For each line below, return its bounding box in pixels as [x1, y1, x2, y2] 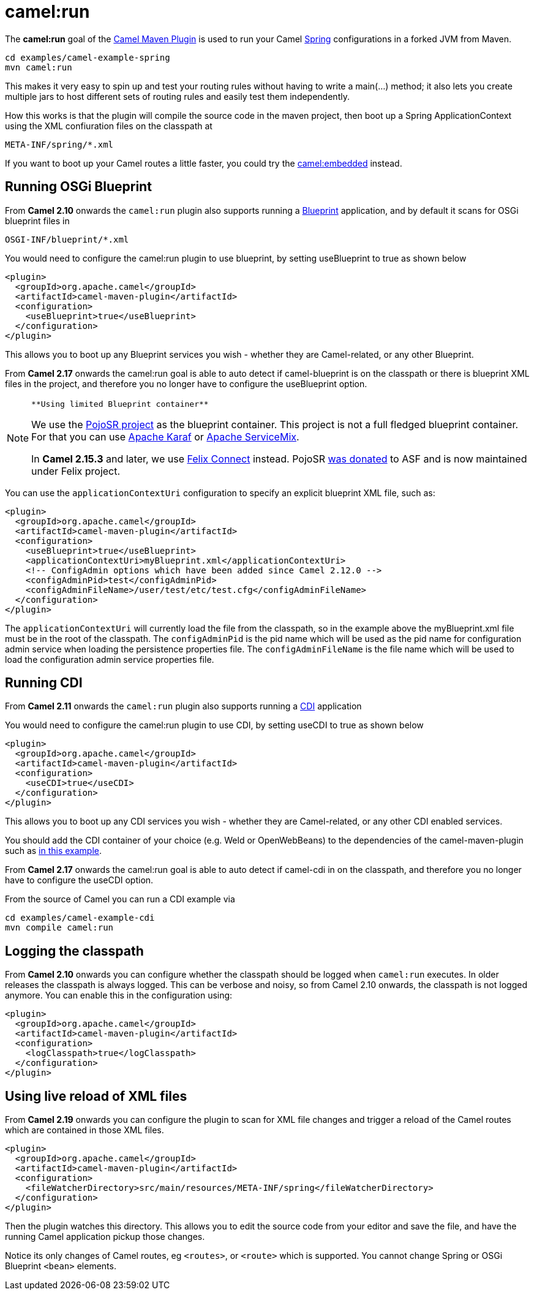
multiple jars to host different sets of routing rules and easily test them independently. [5, 91, 350, 102]
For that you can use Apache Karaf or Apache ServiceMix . [31, 430, 299, 443]
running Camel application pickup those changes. [5, 1231, 205, 1242]
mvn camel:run [5, 62, 72, 72]
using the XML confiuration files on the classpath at [5, 120, 212, 131]
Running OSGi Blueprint [5, 179, 152, 195]
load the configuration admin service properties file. [5, 654, 214, 665]
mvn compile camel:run [5, 923, 114, 933]
